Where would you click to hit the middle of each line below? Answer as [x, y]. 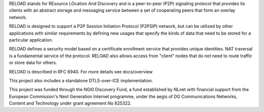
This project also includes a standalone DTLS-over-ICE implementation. [81, 80]
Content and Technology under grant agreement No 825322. [70, 103]
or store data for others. [33, 63]
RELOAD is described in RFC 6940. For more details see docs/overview [81, 71]
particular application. [31, 40]
